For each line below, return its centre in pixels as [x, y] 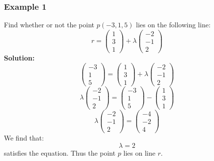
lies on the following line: [173, 25]
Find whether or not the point [49, 25]
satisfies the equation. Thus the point [60, 152]
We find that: [24, 138]
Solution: [19, 57]
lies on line [139, 152]
